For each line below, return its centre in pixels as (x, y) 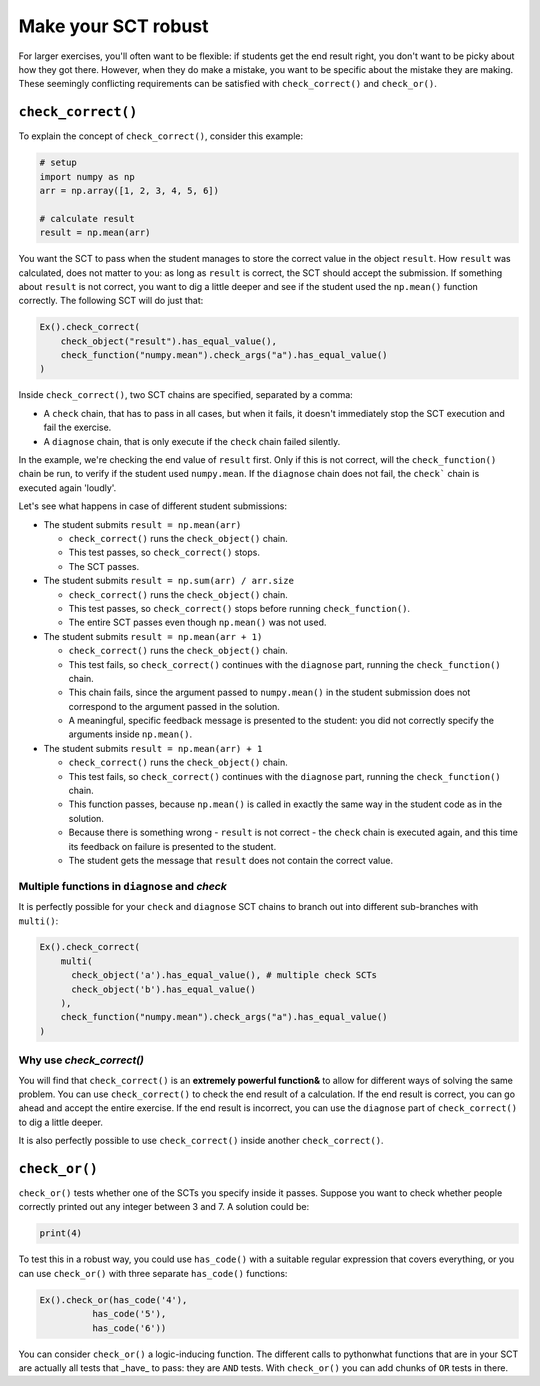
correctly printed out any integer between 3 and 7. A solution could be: (164, 1207)
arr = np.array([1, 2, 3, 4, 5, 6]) (129, 190)
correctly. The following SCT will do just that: (111, 301)
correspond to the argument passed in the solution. (174, 706)
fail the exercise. (77, 427)
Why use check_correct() (81, 1060)
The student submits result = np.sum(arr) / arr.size (169, 581)
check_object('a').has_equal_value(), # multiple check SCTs (224, 975)
